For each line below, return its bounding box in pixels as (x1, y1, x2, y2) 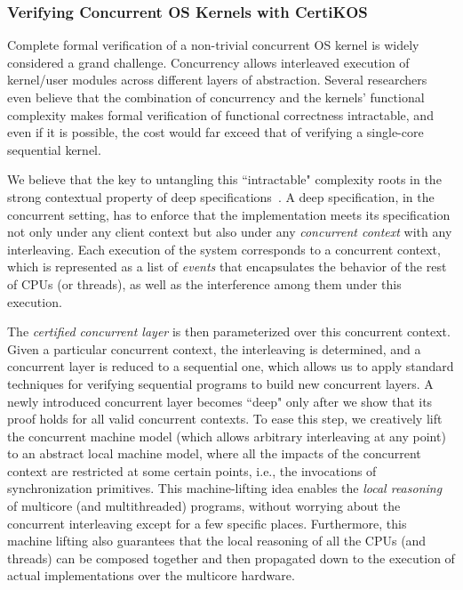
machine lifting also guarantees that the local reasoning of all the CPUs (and (7, 531, 427, 550)
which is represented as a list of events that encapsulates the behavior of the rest (7, 257, 447, 276)
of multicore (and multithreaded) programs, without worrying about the (7, 497, 401, 515)
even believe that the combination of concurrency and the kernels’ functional (7, 88, 425, 106)
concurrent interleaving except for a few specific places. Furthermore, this (7, 513, 407, 532)
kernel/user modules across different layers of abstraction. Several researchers (7, 70, 427, 89)
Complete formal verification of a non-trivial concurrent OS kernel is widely (7, 36, 419, 54)
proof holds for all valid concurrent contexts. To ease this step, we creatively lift (7, 409, 443, 428)
